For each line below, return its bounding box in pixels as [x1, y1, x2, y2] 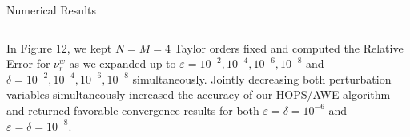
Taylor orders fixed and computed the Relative [174, 39, 404, 56]
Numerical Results [6, 2, 96, 18]
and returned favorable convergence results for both [6, 101, 259, 118]
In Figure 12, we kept [6, 39, 112, 56]
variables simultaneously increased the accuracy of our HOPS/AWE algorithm [6, 86, 391, 103]
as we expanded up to [69, 55, 176, 72]
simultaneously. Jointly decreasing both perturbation [132, 70, 392, 87]
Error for [6, 55, 50, 72]
